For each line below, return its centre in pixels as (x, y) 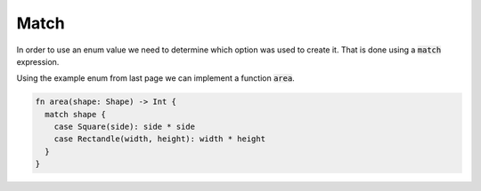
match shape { (76, 114)
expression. (38, 61)
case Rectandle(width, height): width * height (160, 139)
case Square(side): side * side (125, 127)
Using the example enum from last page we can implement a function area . (156, 78)
